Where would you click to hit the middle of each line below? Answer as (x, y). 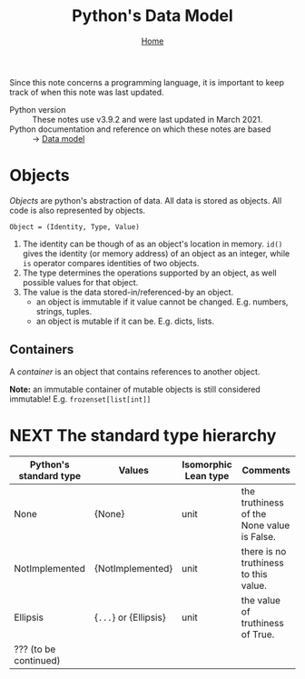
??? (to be (35, 649)
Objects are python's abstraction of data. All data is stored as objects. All (146, 200)
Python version (38, 109)
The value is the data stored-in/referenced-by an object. (128, 292)
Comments (266, 470)
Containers (42, 349)
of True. (258, 634)
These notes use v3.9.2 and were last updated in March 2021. (148, 119)
